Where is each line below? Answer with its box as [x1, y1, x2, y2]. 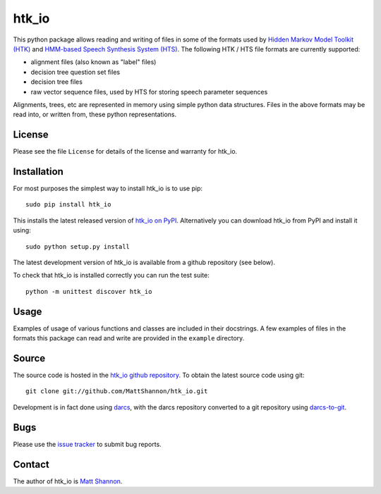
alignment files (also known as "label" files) [30, 58, 157, 66]
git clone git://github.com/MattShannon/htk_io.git [25, 388, 208, 395]
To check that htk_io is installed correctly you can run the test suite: [13, 271, 210, 280]
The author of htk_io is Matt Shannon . [13, 476, 123, 486]
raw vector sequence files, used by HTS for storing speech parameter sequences [30, 87, 268, 96]
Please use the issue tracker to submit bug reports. [13, 440, 162, 448]
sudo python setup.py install [25, 242, 131, 250]
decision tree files [30, 78, 83, 86]
